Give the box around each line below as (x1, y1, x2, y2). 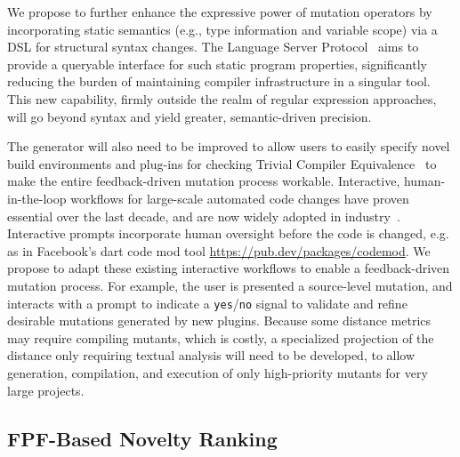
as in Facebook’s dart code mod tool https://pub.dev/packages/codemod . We (7, 241, 431, 260)
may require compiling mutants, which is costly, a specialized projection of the (7, 328, 434, 347)
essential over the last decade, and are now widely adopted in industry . (7, 206, 400, 225)
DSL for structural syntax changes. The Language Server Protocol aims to (7, 37, 419, 56)
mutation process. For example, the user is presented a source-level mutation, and (7, 276, 453, 294)
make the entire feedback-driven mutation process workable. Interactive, (7, 172, 400, 190)
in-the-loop (7, 188, 67, 207)
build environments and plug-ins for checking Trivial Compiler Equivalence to (7, 154, 437, 172)
